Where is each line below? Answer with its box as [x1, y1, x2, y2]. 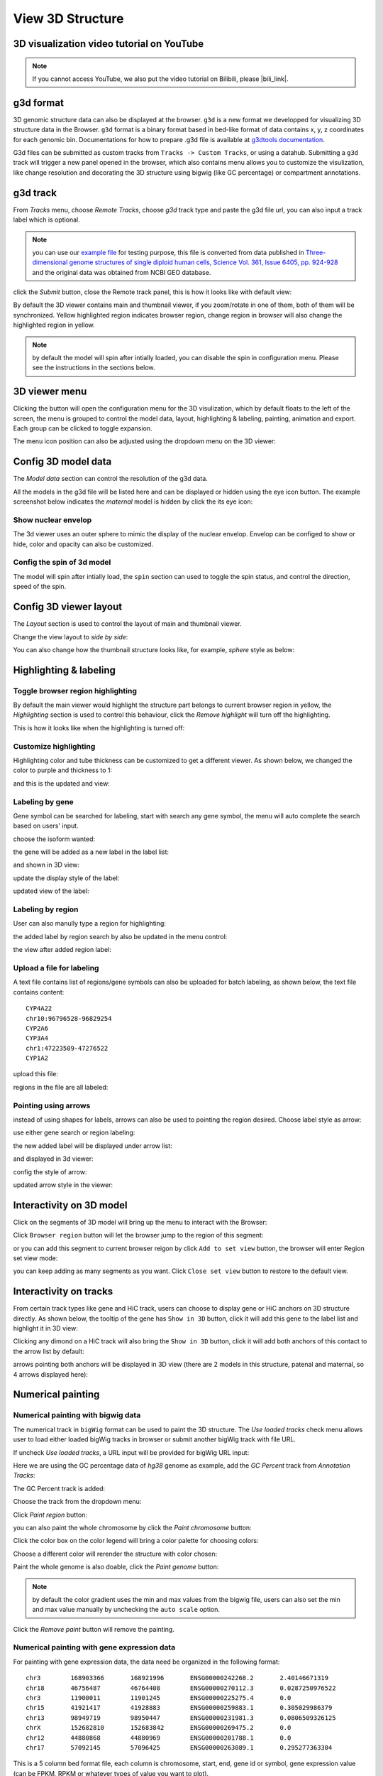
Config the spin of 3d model [13, 558, 111, 568]
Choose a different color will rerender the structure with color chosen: [13, 1549, 218, 1558]
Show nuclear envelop [13, 515, 92, 525]
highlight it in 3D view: [13, 1324, 78, 1333]
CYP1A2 [26, 1054, 49, 1062]
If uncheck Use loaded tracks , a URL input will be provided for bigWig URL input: [13, 1448, 250, 1456]
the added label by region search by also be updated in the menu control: [13, 932, 228, 941]
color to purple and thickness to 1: [13, 766, 113, 774]
